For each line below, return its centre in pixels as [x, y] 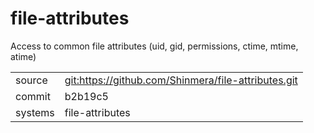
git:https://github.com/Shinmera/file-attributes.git [181, 80]
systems [35, 112]
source [31, 80]
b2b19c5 [86, 96]
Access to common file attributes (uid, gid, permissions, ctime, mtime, [154, 46]
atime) [23, 56]
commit [33, 96]
